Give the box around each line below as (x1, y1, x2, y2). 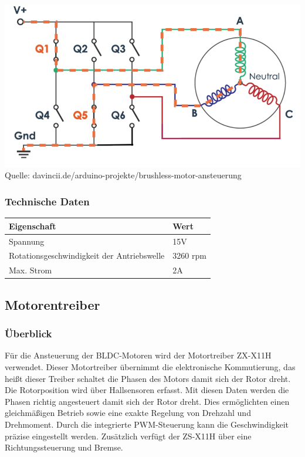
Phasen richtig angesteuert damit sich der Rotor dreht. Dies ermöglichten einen (5, 395, 290, 407)
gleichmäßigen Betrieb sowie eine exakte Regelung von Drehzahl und (5, 407, 251, 419)
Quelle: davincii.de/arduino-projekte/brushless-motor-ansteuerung (5, 169, 242, 181)
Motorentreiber (5, 295, 100, 313)
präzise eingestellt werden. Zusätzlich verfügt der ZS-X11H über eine (5, 429, 252, 442)
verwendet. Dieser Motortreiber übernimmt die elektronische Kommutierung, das (5, 360, 296, 373)
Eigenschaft (9, 219, 56, 232)
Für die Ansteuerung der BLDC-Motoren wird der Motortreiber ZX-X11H (5, 349, 272, 361)
